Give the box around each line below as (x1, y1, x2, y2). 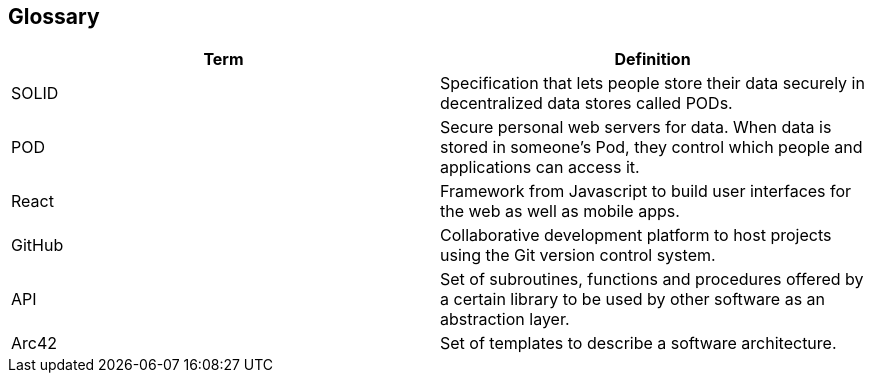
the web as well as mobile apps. (440, 201, 680, 222)
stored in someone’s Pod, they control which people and (440, 137, 863, 158)
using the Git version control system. (440, 245, 716, 266)
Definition (614, 49, 691, 70)
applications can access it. (440, 157, 640, 178)
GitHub (11, 235, 64, 256)
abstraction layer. (440, 309, 570, 330)
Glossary (8, 4, 100, 29)
